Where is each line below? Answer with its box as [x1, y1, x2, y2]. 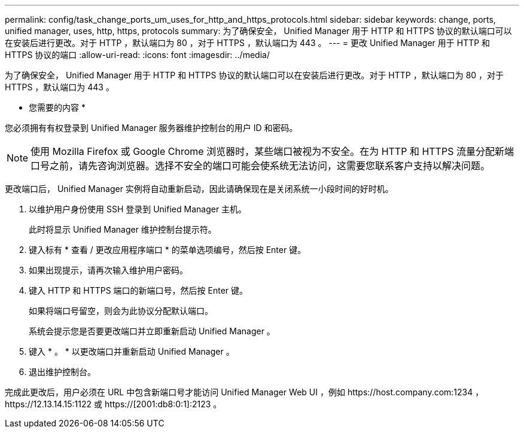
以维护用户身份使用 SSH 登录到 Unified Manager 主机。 [29, 204, 247, 214]
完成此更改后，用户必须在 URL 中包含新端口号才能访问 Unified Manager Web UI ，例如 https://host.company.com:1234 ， [5, 387, 484, 397]
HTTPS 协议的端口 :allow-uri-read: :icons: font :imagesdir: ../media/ [5, 50, 270, 60]
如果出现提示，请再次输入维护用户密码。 [29, 265, 188, 275]
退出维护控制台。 [29, 367, 96, 377]
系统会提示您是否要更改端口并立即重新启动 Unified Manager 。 [29, 326, 275, 336]
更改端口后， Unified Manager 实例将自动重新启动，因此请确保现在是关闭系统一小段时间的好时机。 [5, 184, 394, 194]
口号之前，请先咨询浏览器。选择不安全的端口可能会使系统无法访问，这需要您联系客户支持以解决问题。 [31, 160, 491, 172]
